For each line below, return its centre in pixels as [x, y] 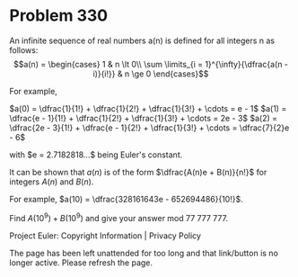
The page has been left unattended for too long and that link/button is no [144, 253]
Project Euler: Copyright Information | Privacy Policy [105, 236]
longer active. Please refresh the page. [81, 263]
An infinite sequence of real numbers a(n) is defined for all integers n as [142, 40]
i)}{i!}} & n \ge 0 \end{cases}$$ [151, 74]
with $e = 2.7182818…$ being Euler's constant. [96, 155]
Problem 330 [59, 16]
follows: [24, 49]
